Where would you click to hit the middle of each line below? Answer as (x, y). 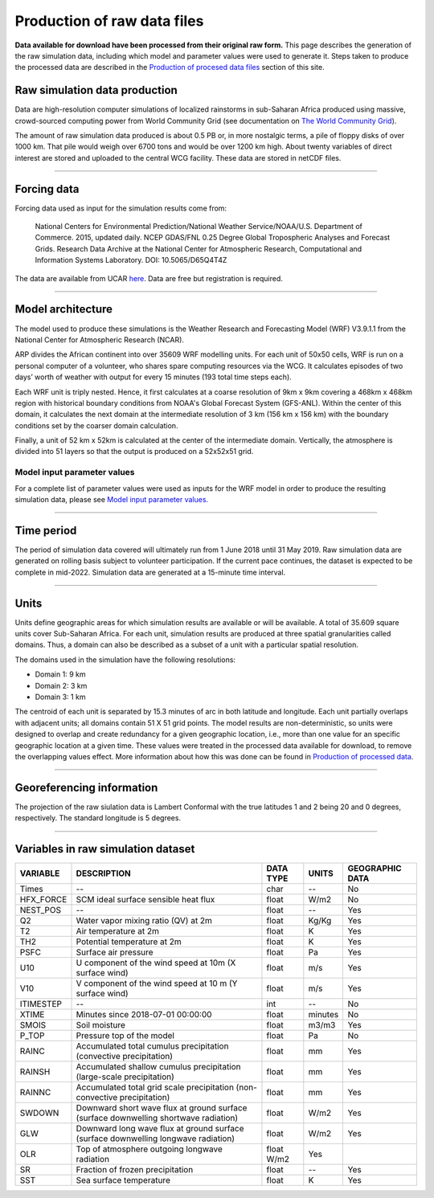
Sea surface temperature (123, 1180)
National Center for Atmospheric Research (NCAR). (100, 339)
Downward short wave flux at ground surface (162, 1108)
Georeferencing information (86, 787)
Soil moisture (101, 1025)
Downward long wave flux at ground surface (160, 1129)
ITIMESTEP (41, 1004)
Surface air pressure (115, 952)
